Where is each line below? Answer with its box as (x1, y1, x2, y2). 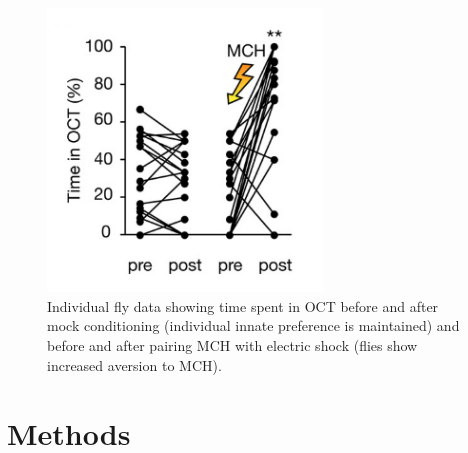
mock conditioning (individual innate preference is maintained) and (47, 315, 460, 336)
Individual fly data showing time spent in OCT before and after (47, 295, 439, 316)
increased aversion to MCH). (47, 354, 222, 375)
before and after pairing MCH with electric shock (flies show (47, 334, 418, 355)
